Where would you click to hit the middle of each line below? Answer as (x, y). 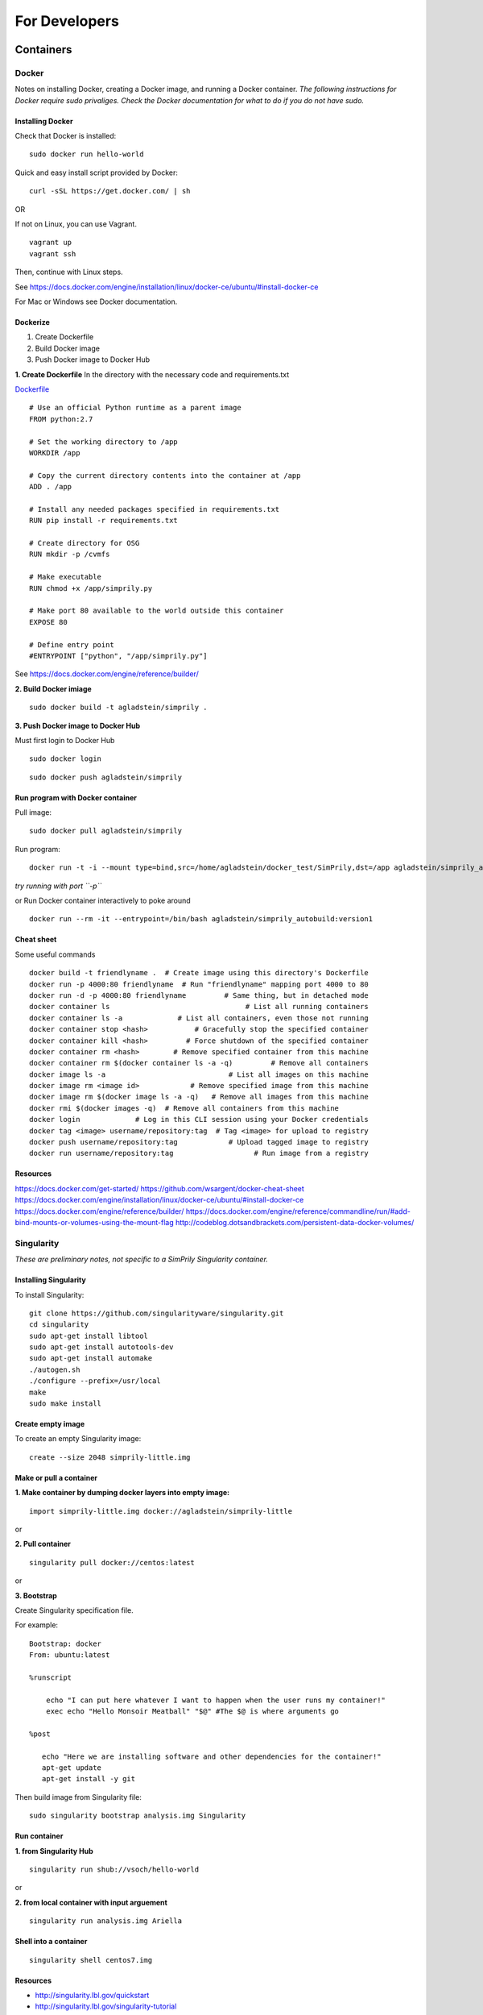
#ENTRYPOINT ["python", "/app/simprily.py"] (119, 656)
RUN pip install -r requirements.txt (104, 521)
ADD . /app (51, 487)
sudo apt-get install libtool (89, 1336)
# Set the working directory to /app (104, 442)
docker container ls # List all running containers (199, 1007)
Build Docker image (68, 348)
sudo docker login (66, 759)
